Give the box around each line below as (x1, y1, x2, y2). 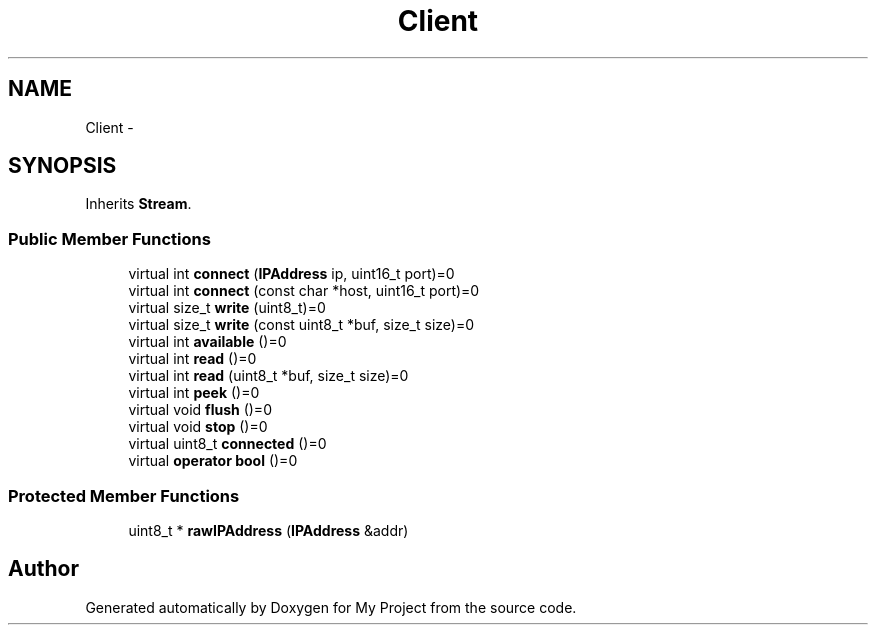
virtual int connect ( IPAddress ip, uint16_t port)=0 (128, 265, 455, 283)
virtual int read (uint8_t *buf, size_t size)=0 (128, 367, 409, 385)
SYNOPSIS (8, 153, 117, 179)
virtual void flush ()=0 (128, 401, 272, 419)
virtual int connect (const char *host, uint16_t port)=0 (128, 282, 480, 300)
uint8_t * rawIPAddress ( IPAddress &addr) (128, 521, 409, 539)
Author (8, 556, 79, 582)
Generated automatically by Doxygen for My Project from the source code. (85, 598, 577, 616)
